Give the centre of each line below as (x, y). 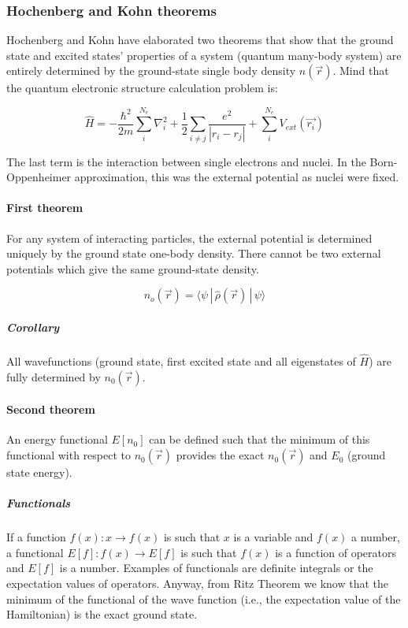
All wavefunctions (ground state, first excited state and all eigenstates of (181, 361)
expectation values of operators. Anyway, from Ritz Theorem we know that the (198, 583)
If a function (36, 537)
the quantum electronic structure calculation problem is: (142, 88)
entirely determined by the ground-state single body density (151, 71)
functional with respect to (69, 455)
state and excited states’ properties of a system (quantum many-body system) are (204, 55)
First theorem (45, 208)
